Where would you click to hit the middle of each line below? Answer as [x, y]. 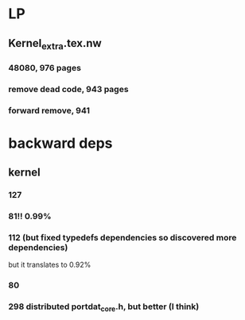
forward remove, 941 [49, 110]
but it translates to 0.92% [50, 265]
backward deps [60, 143]
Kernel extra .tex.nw [55, 44]
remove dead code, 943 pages [68, 89]
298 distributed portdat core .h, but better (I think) [104, 307]
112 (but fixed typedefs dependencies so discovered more [122, 237]
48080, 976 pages [45, 67]
